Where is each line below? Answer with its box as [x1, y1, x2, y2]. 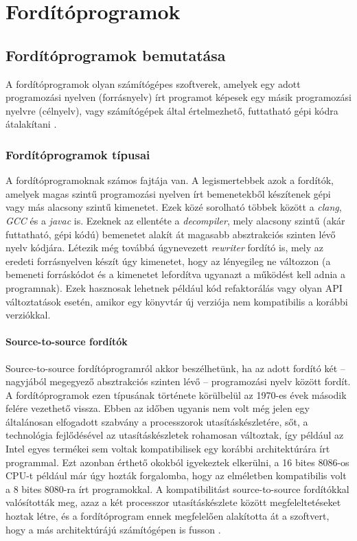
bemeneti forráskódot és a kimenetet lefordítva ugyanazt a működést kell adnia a [5, 267, 345, 281]
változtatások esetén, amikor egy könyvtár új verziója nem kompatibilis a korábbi [5, 294, 348, 308]
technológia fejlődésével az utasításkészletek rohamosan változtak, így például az [5, 428, 344, 442]
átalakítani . [5, 117, 57, 131]
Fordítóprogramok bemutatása [5, 44, 226, 65]
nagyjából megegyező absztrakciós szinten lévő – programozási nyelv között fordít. [5, 374, 351, 389]
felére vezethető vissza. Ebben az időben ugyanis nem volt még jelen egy [5, 401, 310, 415]
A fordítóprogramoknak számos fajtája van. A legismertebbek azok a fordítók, [5, 173, 334, 187]
